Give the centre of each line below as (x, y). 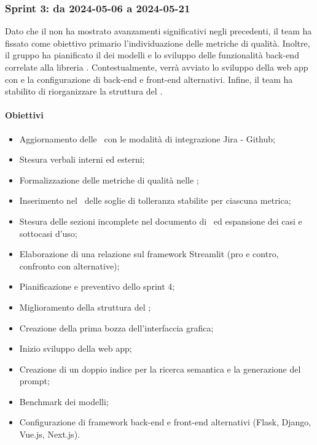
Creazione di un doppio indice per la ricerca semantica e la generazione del (160, 369)
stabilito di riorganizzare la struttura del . (84, 91)
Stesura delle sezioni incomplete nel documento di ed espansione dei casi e (161, 221)
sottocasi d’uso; (48, 233)
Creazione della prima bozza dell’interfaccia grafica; (116, 327)
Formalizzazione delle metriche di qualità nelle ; (109, 180)
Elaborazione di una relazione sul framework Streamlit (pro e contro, (149, 254)
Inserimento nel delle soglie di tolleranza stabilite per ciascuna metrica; (155, 200)
